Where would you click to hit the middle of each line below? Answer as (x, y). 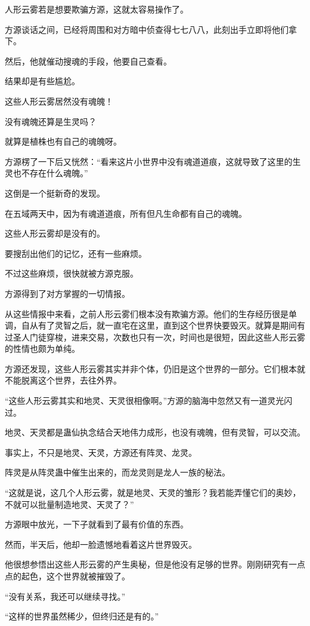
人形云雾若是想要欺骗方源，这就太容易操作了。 (97, 9)
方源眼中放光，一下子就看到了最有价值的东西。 (97, 524)
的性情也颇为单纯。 (42, 349)
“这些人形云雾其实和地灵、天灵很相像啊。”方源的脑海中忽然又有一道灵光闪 (149, 401)
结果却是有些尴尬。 (42, 81)
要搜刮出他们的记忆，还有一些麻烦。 (76, 253)
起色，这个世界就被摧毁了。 (75, 576)
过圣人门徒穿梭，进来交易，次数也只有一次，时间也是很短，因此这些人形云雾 (155, 337)
